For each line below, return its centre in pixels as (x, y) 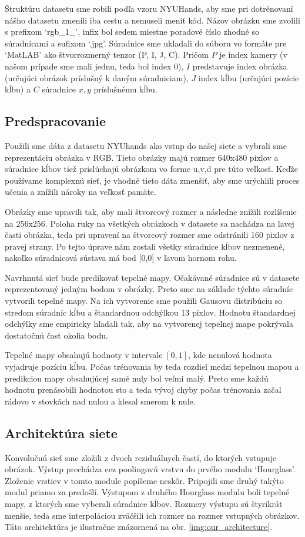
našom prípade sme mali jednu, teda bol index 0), (94, 66)
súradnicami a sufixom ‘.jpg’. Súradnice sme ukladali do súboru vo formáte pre (146, 43)
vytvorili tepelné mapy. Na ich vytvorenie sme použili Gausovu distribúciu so (144, 301)
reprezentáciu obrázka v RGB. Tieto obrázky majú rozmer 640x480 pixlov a (142, 157)
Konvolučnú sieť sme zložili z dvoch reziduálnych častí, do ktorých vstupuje (140, 457)
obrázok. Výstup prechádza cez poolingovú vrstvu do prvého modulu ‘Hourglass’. (150, 469)
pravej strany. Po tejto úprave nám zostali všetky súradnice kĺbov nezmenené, (145, 246)
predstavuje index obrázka (240, 66)
